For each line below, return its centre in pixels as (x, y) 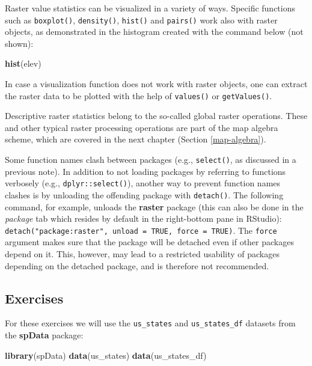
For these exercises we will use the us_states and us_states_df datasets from (150, 323)
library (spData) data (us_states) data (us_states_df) (106, 355)
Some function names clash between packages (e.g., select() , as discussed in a (151, 160)
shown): (19, 43)
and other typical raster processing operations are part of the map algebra (142, 127)
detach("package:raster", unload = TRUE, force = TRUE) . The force (141, 230)
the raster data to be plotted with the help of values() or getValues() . (139, 95)
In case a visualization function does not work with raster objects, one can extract (156, 84)
